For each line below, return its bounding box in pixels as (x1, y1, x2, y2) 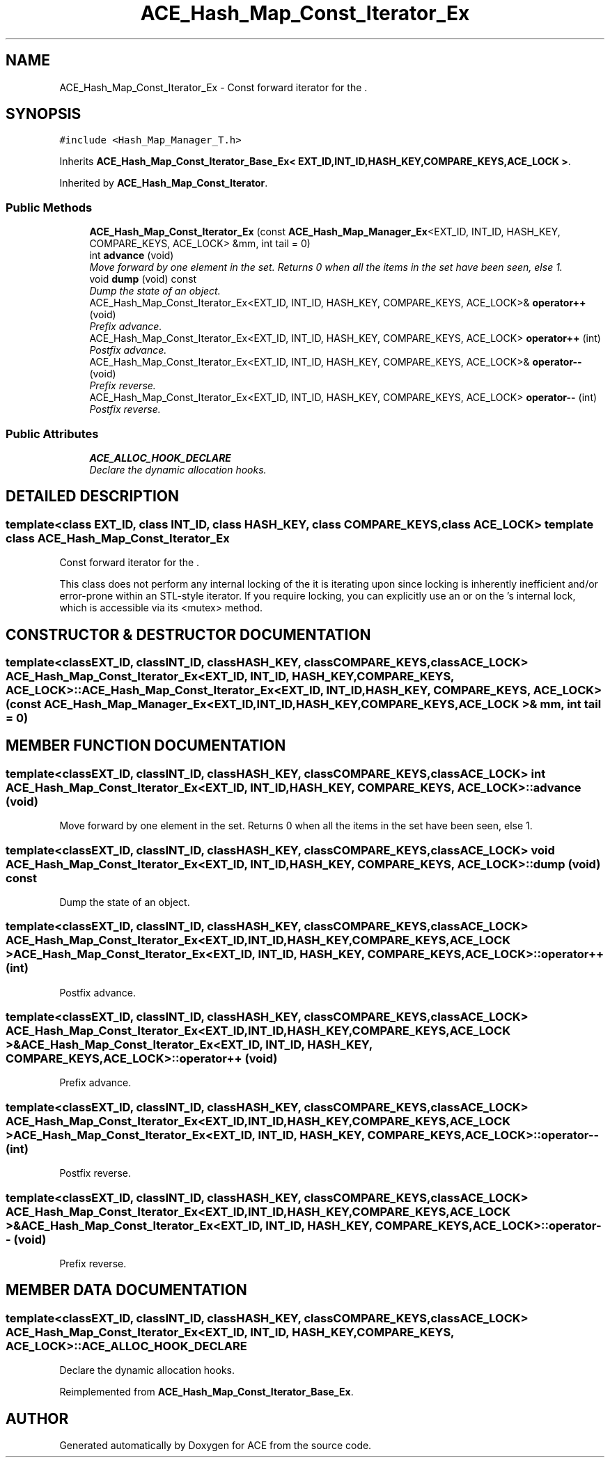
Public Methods (6, 200, 93, 214)
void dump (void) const (89, 273, 197, 285)
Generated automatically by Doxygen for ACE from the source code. (59, 1439, 372, 1452)
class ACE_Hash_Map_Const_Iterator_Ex (6, 531, 230, 545)
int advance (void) (89, 249, 174, 262)
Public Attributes (6, 426, 99, 441)
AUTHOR (6, 1409, 69, 1427)
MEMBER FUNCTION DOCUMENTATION (6, 737, 286, 755)
